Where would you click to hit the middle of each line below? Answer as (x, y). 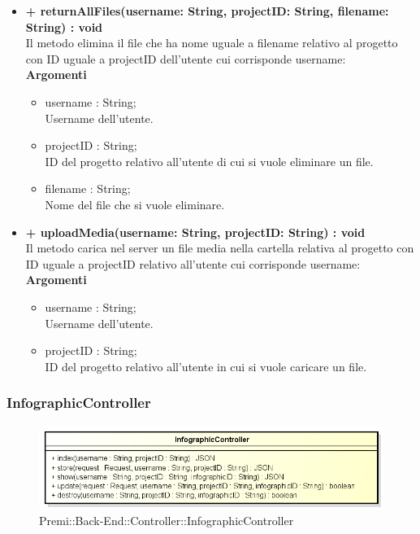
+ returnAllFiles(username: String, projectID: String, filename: (207, 11)
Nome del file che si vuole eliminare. (135, 204)
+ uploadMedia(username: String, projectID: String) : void (195, 232)
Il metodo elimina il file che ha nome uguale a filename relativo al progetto (212, 43)
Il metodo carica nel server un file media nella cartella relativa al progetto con (220, 248)
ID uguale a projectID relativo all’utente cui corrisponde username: (193, 263)
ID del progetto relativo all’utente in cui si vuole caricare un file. (206, 366)
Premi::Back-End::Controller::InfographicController (167, 521)
